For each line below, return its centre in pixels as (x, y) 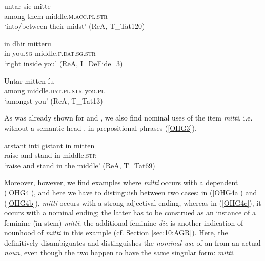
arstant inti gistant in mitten (49, 145)
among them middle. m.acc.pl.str (56, 16)
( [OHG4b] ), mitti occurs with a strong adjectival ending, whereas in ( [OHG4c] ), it (133, 202)
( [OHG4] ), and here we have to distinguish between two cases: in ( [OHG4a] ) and (131, 192)
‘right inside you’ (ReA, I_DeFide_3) (64, 63)
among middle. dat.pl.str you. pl (54, 91)
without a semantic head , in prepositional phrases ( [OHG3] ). (100, 127)
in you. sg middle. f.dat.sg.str (50, 53)
